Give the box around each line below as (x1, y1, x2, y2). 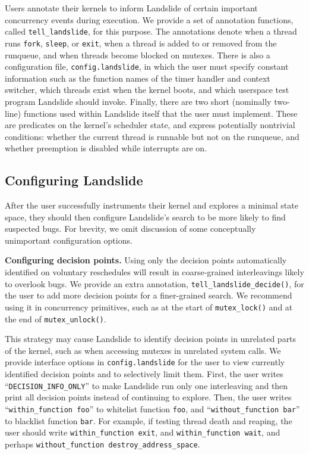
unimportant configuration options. (5, 234, 133, 246)
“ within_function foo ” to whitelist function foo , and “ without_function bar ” (5, 402, 300, 415)
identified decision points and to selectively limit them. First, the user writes (5, 368, 283, 380)
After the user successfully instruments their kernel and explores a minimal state (5, 199, 298, 212)
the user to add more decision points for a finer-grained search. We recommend (5, 289, 292, 301)
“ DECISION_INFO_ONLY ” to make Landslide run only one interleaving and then (5, 379, 288, 391)
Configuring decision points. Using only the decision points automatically (5, 254, 287, 266)
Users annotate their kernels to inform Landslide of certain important (5, 2, 258, 14)
